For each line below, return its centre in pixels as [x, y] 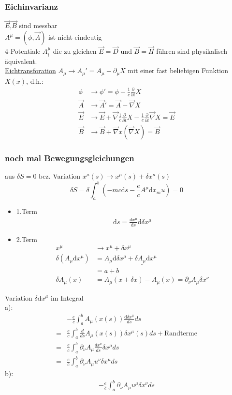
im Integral [67, 297]
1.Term [27, 211]
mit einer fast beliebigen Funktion [178, 70]
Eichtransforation [30, 70]
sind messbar [38, 25]
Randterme [181, 333]
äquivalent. [21, 61]
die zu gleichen [75, 51]
